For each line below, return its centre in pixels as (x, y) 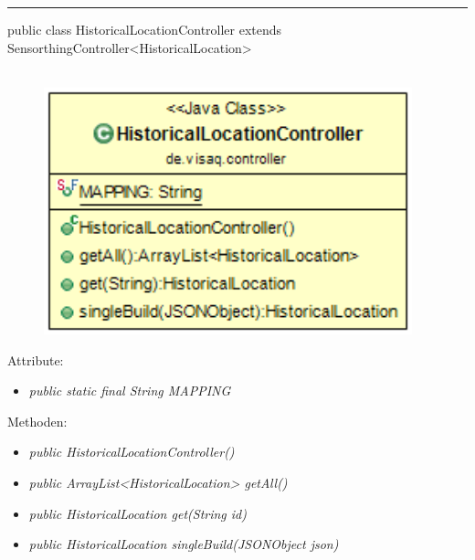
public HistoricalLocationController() (132, 452)
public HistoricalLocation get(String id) (137, 513)
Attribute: (36, 359)
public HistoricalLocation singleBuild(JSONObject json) (184, 544)
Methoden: (37, 421)
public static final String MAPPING (130, 391)
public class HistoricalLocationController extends (145, 29)
